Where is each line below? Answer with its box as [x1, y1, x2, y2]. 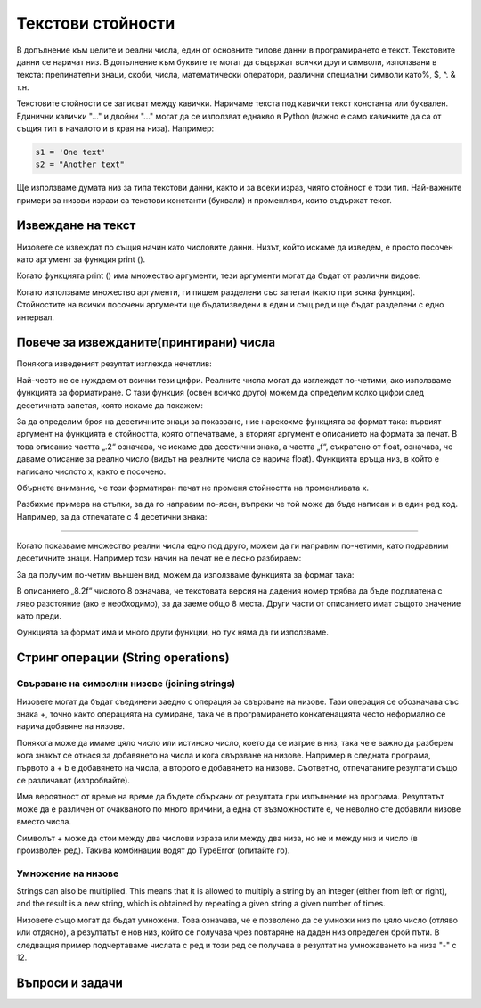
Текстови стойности [16, 13, 175, 33]
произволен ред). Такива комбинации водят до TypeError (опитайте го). [16, 845, 290, 856]
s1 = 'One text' [35, 147, 107, 157]
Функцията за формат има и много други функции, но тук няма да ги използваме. [16, 627, 330, 637]
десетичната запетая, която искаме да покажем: [16, 399, 204, 410]
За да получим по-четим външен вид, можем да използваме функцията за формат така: [16, 569, 355, 579]
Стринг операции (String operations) [16, 651, 231, 666]
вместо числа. [16, 816, 71, 827]
